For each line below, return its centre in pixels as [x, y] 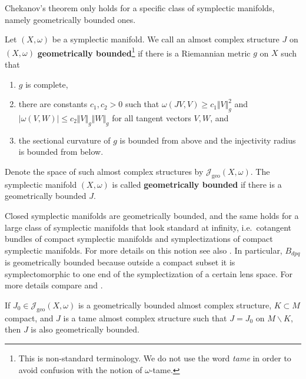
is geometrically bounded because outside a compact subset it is [120, 262]
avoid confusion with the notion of [80, 369]
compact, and [29, 318]
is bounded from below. [61, 152]
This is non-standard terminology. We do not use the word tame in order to [155, 358]
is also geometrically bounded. [85, 329]
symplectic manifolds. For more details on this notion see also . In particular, [144, 250]
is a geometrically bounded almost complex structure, [175, 305]
